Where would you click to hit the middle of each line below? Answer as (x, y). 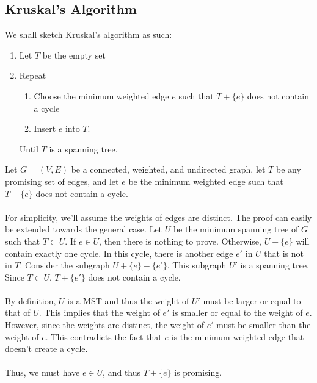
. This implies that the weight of (99, 313)
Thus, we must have (42, 372)
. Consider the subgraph (65, 265)
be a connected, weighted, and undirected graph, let (168, 169)
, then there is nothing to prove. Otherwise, (180, 241)
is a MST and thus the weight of (128, 300)
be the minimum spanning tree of (236, 229)
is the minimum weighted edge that (238, 336)
